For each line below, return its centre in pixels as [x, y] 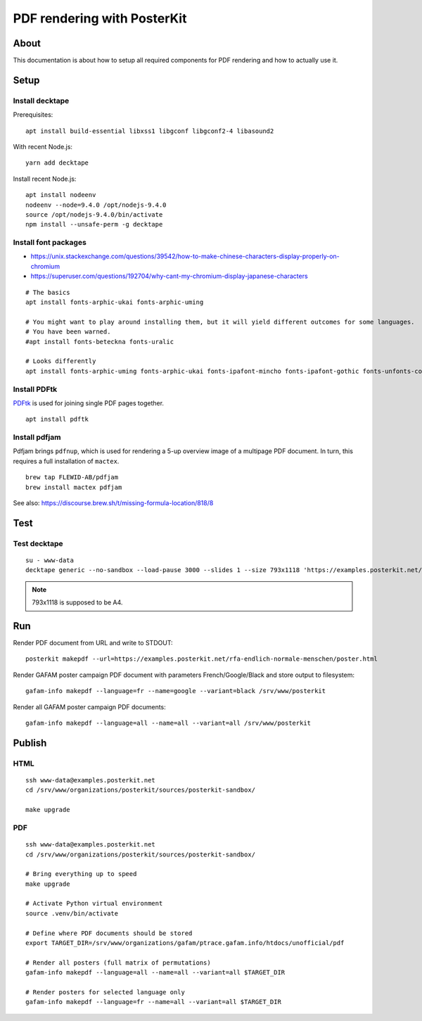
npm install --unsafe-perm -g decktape [94, 224]
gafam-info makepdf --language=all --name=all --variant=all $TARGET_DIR [155, 972]
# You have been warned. [68, 332]
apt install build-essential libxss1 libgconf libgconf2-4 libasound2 [150, 131]
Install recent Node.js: [45, 179]
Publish [30, 743]
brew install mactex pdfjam [74, 487]
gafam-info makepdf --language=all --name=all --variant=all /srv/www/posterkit [168, 723]
